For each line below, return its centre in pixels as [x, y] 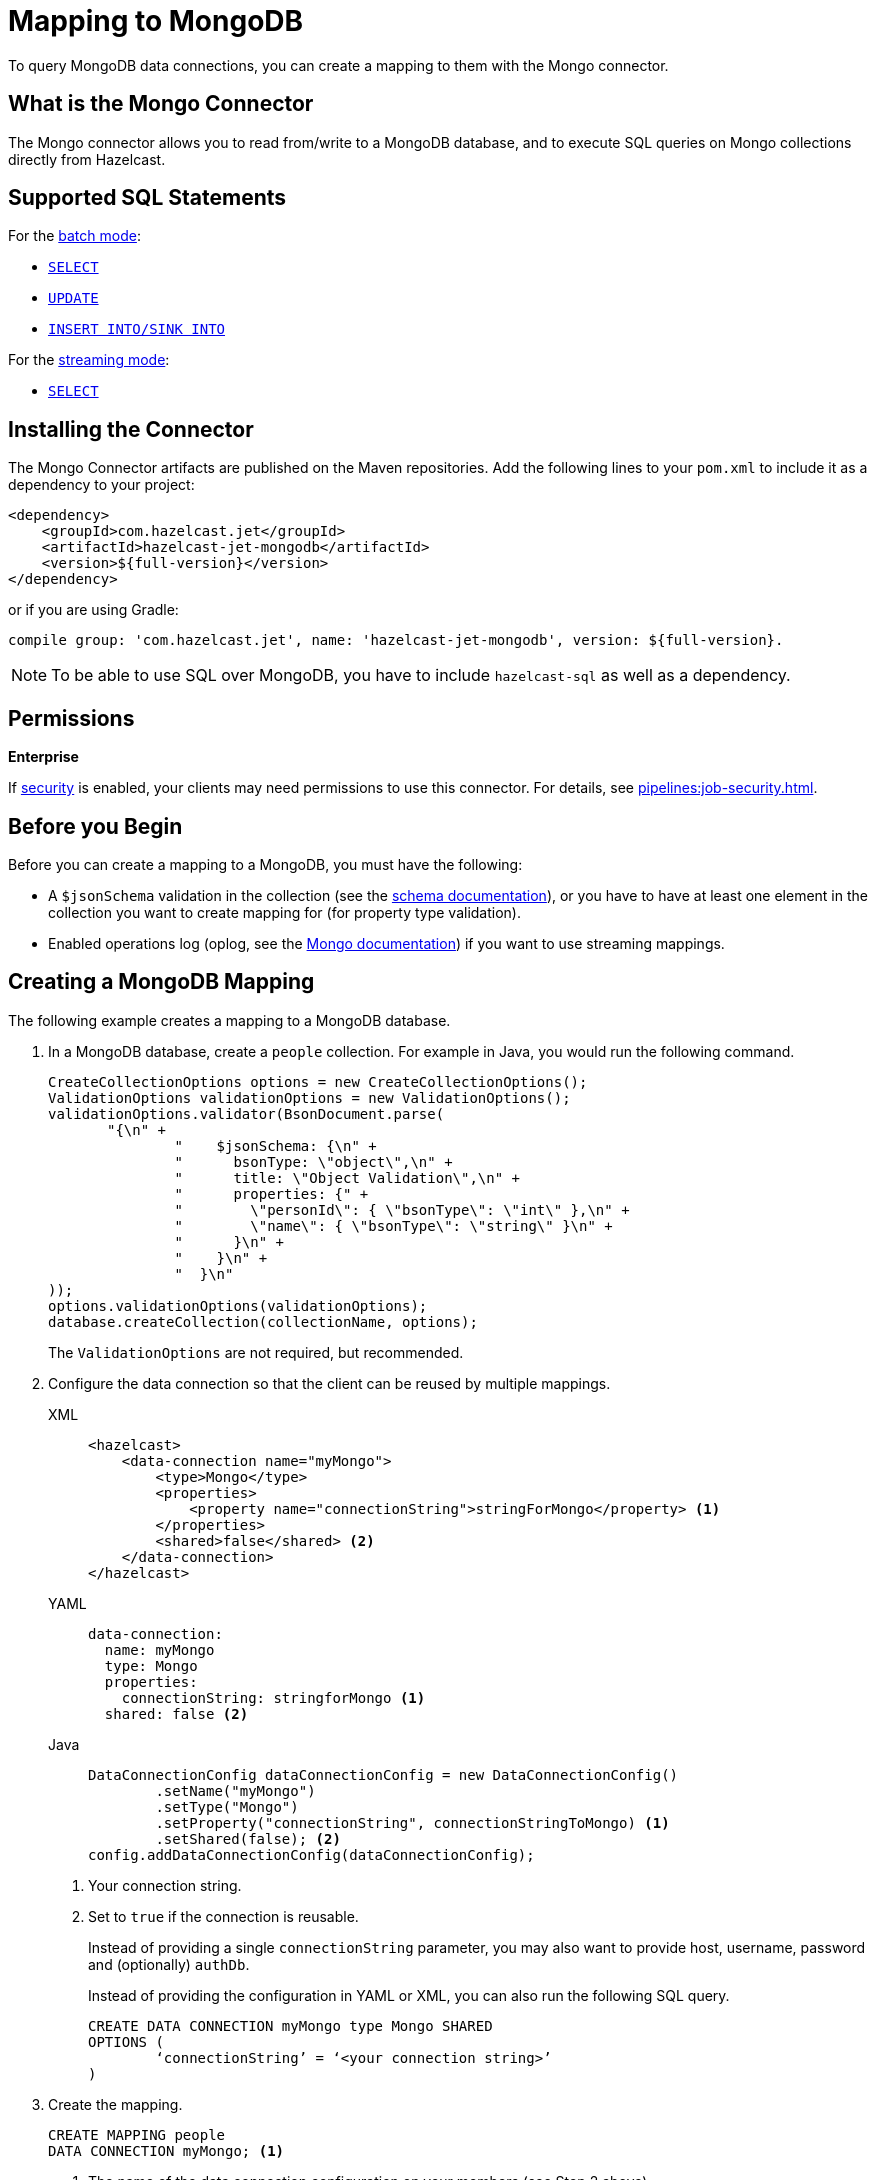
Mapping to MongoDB [156, 21]
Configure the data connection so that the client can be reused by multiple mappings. [329, 1383]
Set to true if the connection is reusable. [223, 1916]
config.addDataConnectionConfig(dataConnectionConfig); [311, 1854]
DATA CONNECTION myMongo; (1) [166, 2150]
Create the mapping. [115, 2104]
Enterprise [43, 757]
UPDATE [73, 298]
